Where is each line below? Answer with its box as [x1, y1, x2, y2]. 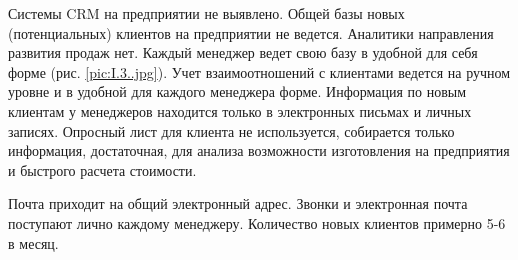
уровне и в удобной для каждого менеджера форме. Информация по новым [8, 81, 467, 102]
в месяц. [8, 232, 59, 253]
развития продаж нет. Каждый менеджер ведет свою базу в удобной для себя [8, 42, 478, 63]
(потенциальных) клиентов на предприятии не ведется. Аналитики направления [8, 22, 494, 43]
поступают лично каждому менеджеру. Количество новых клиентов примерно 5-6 [8, 212, 506, 233]
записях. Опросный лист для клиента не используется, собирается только [8, 120, 455, 141]
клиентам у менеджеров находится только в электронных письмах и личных [8, 100, 472, 121]
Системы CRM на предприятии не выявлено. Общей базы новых [8, 3, 405, 23]
